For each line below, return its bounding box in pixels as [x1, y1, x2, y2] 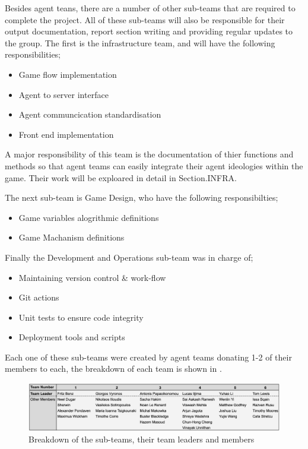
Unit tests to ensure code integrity [18, 311, 144, 323]
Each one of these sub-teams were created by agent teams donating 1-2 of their [5, 350, 292, 363]
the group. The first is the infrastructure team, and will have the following [5, 36, 275, 49]
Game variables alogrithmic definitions [18, 211, 159, 223]
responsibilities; [5, 48, 61, 61]
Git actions [18, 291, 59, 303]
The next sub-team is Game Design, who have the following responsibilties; [5, 191, 278, 204]
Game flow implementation [18, 68, 117, 80]
